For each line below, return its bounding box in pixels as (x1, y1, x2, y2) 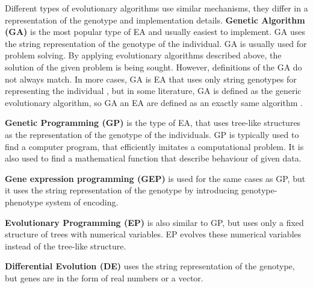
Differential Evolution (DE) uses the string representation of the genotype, (5, 260, 295, 272)
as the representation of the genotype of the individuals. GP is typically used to (5, 128, 299, 140)
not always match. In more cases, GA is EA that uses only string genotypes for (5, 72, 297, 85)
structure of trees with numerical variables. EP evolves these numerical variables (5, 228, 302, 240)
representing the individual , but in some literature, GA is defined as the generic (5, 84, 302, 97)
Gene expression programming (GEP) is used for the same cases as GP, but (5, 172, 306, 184)
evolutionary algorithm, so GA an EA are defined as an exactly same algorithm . (5, 96, 303, 108)
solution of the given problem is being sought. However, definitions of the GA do (5, 60, 302, 73)
